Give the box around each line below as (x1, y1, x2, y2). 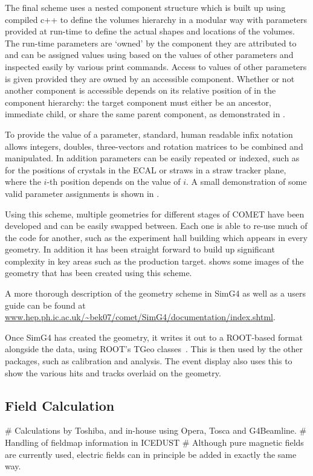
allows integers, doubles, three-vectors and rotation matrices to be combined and (5, 140, 303, 152)
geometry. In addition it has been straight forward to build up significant (5, 243, 275, 256)
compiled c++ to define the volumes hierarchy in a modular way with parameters (5, 13, 308, 25)
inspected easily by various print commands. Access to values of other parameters (5, 60, 307, 72)
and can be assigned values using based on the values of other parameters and (5, 48, 294, 61)
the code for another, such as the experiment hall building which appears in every (5, 231, 308, 243)
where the (5, 175, 41, 188)
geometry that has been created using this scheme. (5, 266, 192, 279)
